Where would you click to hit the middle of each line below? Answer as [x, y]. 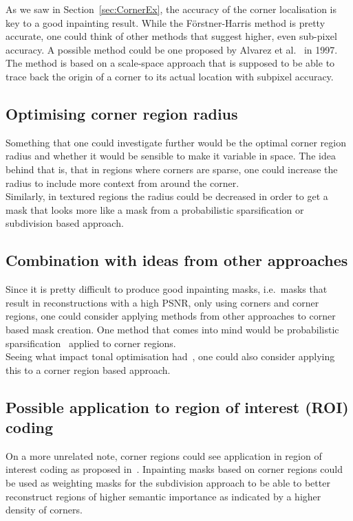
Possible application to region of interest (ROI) [177, 407]
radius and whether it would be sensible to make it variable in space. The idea [171, 156]
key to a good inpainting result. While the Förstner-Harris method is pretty [165, 22]
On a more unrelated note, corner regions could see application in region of [164, 455]
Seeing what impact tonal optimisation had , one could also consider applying [170, 356]
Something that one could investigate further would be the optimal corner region [176, 142]
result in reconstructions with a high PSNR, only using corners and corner [162, 302]
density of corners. [44, 510]
